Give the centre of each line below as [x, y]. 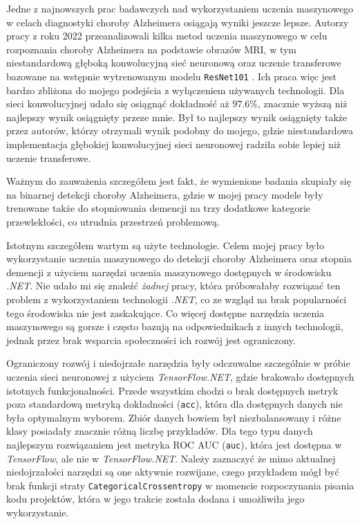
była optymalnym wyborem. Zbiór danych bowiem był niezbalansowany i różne [174, 417]
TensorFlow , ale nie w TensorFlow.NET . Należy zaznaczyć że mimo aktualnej [171, 458]
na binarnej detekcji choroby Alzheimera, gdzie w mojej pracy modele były [165, 194]
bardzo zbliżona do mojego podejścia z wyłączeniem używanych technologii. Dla [176, 90]
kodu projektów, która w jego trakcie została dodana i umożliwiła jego [155, 499]
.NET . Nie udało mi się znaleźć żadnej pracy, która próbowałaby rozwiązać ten [173, 286]
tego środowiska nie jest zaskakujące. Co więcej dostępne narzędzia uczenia [165, 313]
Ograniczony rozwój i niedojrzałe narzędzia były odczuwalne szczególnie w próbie [178, 363]
